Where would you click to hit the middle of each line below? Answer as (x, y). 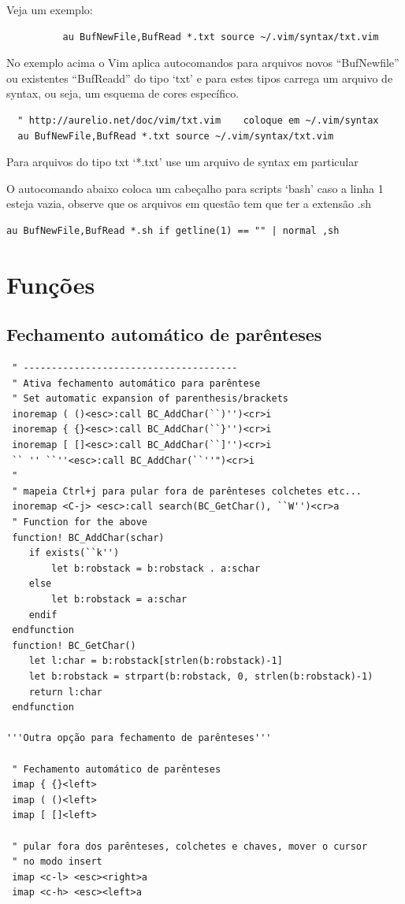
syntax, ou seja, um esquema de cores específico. (123, 93)
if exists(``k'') (74, 553)
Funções (51, 284)
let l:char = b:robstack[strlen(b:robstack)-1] (156, 661)
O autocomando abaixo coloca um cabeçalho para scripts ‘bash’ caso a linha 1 (195, 188)
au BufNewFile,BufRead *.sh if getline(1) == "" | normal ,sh (173, 230)
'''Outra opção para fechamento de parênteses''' (139, 738)
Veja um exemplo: (50, 9)
